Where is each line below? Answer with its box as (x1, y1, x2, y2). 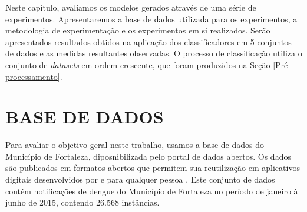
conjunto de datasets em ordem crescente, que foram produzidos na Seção (5, 58, 270, 70)
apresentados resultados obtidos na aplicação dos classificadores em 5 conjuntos (5, 35, 292, 48)
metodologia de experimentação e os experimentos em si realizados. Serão (5, 24, 270, 36)
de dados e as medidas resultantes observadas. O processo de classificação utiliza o (5, 47, 302, 59)
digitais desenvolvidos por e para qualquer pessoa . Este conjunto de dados (5, 173, 275, 186)
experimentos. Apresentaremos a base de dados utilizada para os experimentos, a (5, 12, 298, 25)
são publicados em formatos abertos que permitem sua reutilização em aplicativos (5, 161, 300, 174)
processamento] (5, 70, 60, 82)
